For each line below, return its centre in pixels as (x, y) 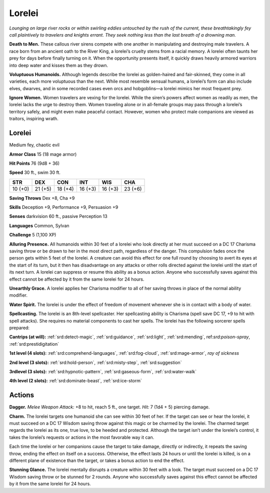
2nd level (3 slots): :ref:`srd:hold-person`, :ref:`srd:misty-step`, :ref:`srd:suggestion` (95, 362)
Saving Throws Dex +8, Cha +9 (42, 198)
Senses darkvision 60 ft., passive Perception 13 (58, 216)
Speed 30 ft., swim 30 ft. (35, 172)
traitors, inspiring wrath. (34, 119)
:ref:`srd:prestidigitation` (34, 344)
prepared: (19, 328)
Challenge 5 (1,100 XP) (33, 235)
